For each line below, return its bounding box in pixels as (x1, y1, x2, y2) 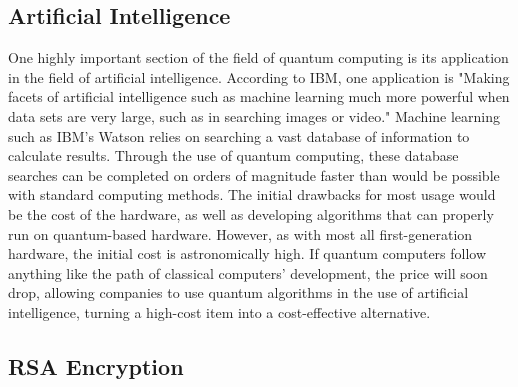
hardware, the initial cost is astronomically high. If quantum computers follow (8, 243, 487, 264)
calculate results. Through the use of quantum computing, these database (8, 145, 459, 166)
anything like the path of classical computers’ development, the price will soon (8, 262, 488, 283)
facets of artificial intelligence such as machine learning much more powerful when (8, 86, 510, 107)
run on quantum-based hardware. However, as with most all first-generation (8, 223, 473, 244)
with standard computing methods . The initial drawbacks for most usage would (8, 184, 496, 205)
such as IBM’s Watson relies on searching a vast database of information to (8, 125, 470, 146)
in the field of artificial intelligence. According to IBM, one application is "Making (8, 66, 510, 87)
